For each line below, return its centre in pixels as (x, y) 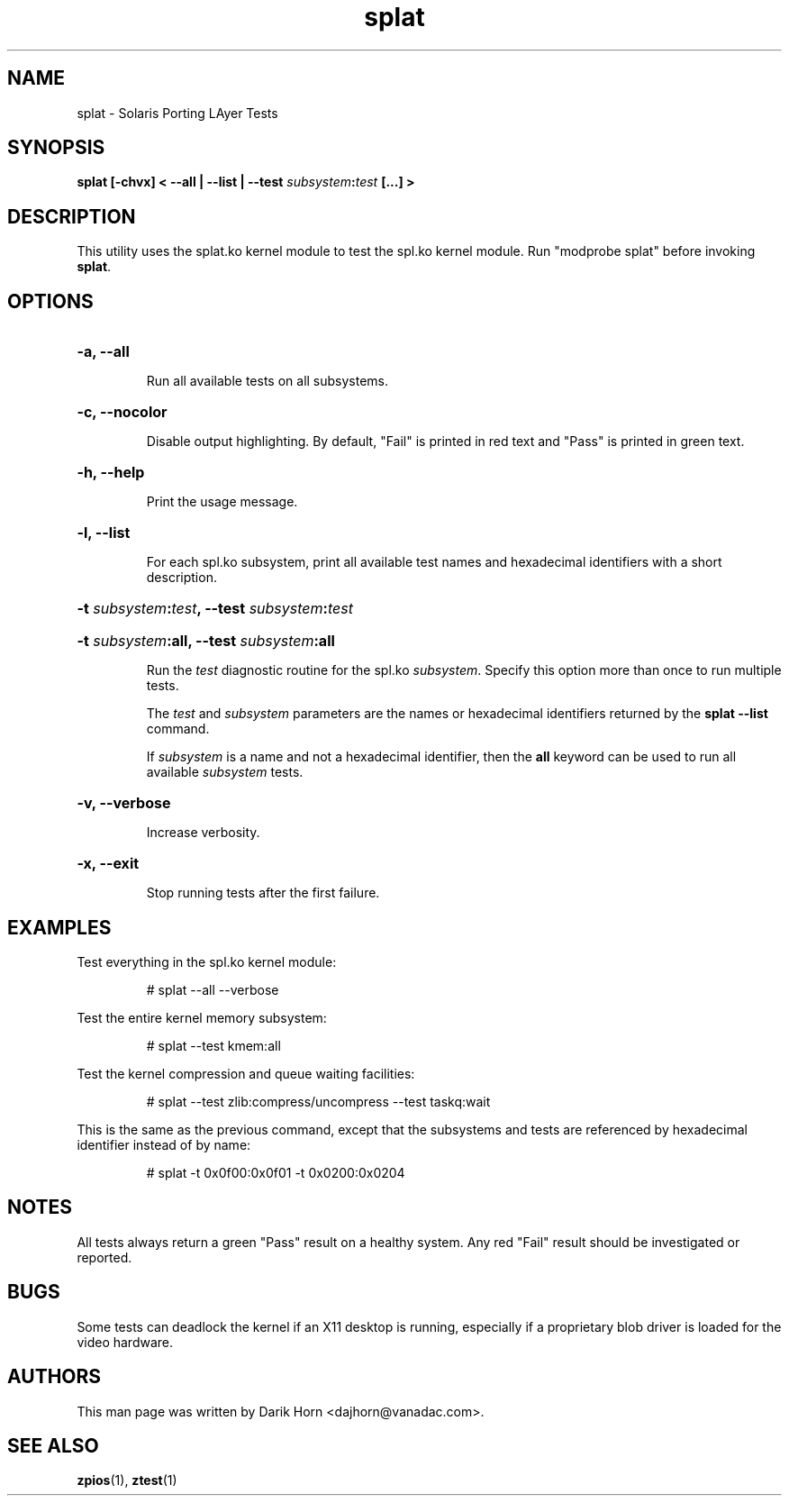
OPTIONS (50, 301)
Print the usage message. (222, 502)
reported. (104, 1257)
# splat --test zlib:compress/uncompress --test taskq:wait (318, 1101)
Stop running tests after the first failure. (263, 893)
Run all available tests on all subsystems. (268, 381)
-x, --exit (108, 864)
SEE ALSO (53, 1445)
